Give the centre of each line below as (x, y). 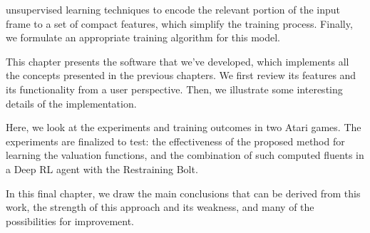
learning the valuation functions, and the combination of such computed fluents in (185, 155)
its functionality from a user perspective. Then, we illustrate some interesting (174, 89)
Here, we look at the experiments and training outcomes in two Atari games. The (184, 127)
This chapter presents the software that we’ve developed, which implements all (178, 61)
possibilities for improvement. (70, 221)
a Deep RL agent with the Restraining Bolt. (102, 169)
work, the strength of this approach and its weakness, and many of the (160, 207)
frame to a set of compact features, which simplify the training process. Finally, (179, 23)
